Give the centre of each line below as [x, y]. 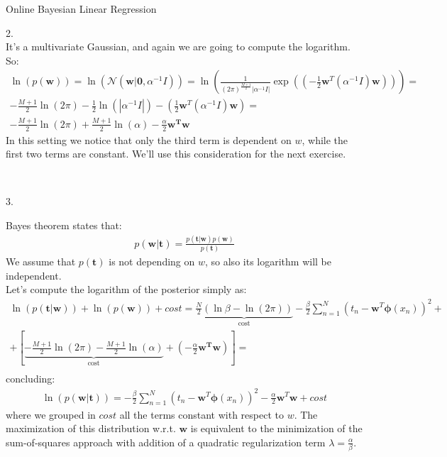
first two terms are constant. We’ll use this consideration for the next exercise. [176, 154]
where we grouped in [51, 414]
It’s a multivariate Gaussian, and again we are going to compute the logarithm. [178, 46]
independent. [34, 275]
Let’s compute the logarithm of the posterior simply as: [126, 289]
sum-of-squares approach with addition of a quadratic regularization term [166, 442]
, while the [325, 139]
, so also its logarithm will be [268, 261]
